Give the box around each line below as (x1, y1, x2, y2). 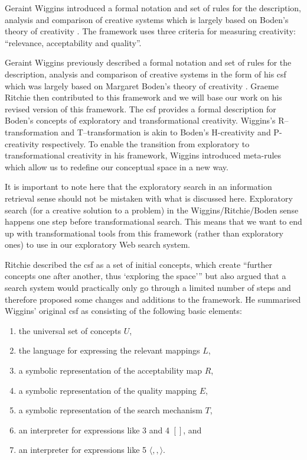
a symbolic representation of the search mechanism (18, 404, 203, 416)
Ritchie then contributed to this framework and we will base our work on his (5, 91, 282, 103)
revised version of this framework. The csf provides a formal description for (5, 102, 276, 115)
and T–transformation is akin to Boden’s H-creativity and (61, 125, 271, 138)
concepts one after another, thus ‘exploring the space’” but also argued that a (5, 270, 286, 282)
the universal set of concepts (18, 324, 122, 336)
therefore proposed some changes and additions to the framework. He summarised (5, 293, 301, 305)
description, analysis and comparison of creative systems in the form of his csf (5, 67, 286, 80)
